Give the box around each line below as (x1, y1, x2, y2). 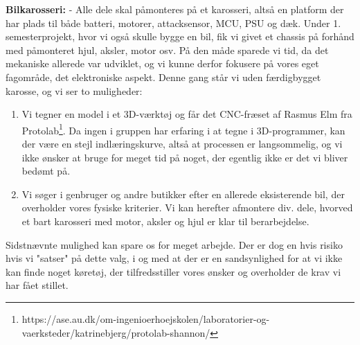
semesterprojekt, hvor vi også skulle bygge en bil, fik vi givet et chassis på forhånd (6, 29, 354, 44)
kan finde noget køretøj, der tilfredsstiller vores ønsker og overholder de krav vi (6, 264, 341, 278)
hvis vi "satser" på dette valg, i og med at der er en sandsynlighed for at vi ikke (6, 251, 343, 265)
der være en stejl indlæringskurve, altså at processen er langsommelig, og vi (21, 136, 343, 150)
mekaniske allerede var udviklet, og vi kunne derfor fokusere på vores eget (6, 56, 319, 71)
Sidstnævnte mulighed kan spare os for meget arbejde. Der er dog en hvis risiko (6, 237, 343, 251)
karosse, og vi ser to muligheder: (6, 83, 143, 98)
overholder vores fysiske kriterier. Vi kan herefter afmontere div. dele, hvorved (21, 200, 353, 215)
